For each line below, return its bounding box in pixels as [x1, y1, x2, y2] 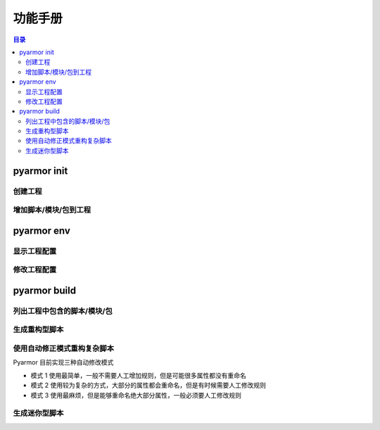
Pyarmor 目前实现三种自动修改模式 [13, 358, 114, 367]
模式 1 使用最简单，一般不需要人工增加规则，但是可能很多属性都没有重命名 [30, 371, 246, 379]
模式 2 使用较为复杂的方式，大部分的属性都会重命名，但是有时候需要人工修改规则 [30, 381, 267, 390]
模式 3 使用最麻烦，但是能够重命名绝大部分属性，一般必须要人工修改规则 [30, 391, 242, 399]
